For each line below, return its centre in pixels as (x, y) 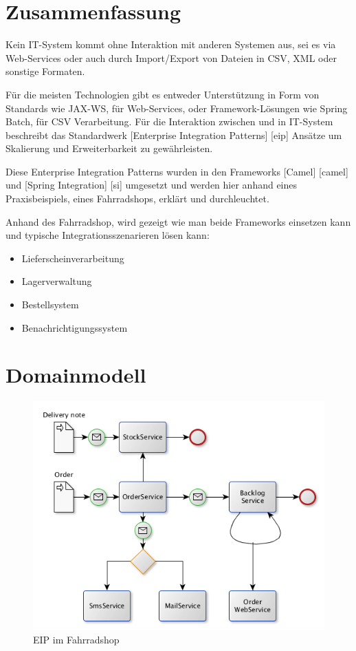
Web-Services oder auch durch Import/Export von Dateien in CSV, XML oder (171, 57)
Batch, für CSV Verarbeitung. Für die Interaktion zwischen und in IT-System (169, 121)
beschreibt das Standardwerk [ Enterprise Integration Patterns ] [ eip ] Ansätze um (174, 135)
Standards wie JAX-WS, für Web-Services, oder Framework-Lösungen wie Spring (177, 108)
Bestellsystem (50, 305)
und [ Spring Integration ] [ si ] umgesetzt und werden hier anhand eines (152, 185)
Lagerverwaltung (57, 281)
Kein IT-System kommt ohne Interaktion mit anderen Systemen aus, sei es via (171, 44)
